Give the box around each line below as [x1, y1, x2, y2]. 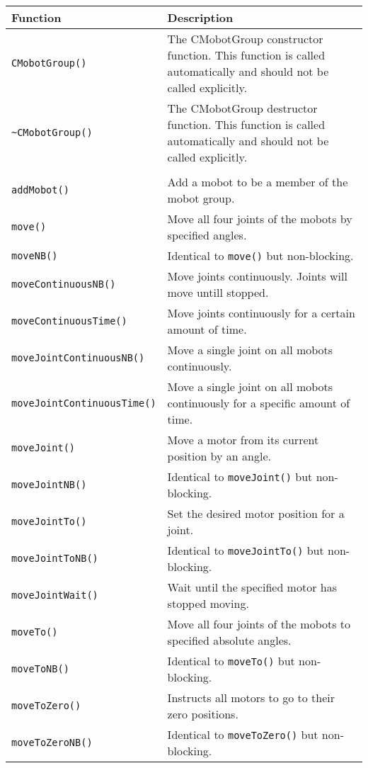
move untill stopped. [167, 284, 269, 300]
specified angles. [167, 227, 247, 243]
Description [167, 9, 234, 26]
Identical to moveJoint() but [167, 468, 313, 485]
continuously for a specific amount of [167, 395, 350, 411]
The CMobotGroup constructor [167, 30, 323, 47]
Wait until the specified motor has [167, 579, 337, 595]
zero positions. [167, 706, 238, 722]
